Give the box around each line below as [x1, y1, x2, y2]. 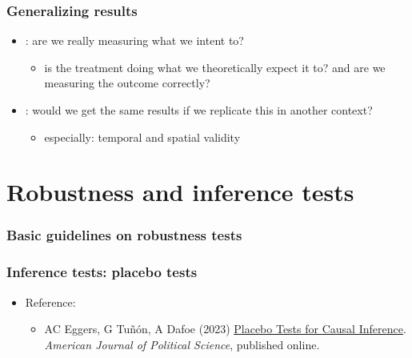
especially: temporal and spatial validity [44, 128, 241, 145]
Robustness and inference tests [6, 175, 354, 208]
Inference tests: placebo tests [6, 262, 198, 282]
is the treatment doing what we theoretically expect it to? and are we [44, 58, 386, 75]
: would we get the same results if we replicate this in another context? [25, 102, 373, 118]
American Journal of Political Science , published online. [44, 336, 320, 352]
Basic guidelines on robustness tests [6, 225, 242, 245]
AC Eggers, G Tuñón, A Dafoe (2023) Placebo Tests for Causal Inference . [44, 320, 406, 337]
